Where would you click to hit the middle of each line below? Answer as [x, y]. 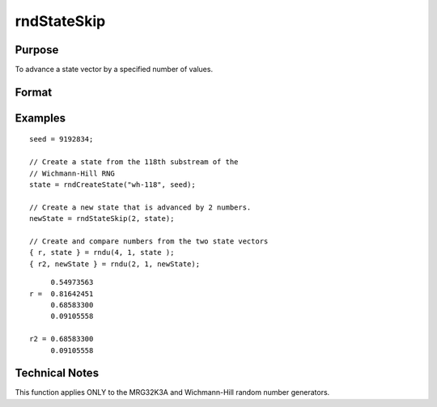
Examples [40, 118]
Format [34, 92]
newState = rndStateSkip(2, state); [102, 219]
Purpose [37, 50]
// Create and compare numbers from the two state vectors [149, 242]
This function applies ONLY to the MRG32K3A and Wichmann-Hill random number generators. [172, 392]
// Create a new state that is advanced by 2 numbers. [140, 207]
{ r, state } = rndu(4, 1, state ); [102, 252]
